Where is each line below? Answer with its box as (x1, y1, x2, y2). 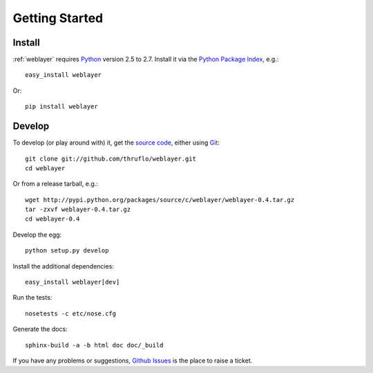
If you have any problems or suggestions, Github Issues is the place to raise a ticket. (12, 356, 253, 365)
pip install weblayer (25, 102, 98, 111)
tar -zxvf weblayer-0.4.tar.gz (25, 206, 131, 214)
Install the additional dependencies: (12, 262, 114, 270)
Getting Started (12, 10, 104, 26)
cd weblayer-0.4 (25, 215, 80, 223)
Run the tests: (12, 293, 52, 302)
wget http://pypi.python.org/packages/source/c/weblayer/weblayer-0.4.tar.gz (25, 196, 295, 203)
